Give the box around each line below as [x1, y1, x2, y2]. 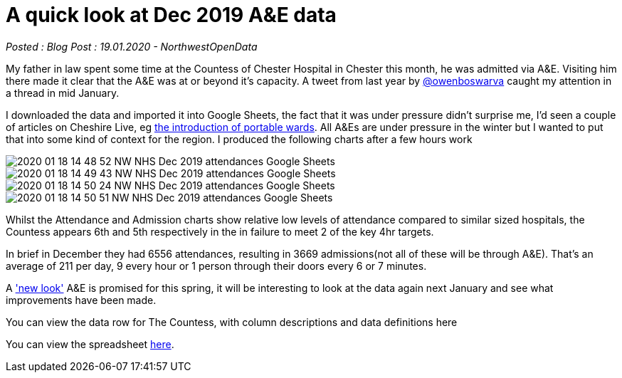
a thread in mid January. [6, 86, 120, 99]
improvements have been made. [6, 293, 157, 306]
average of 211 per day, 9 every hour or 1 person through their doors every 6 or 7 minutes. [6, 259, 427, 272]
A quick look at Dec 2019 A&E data [6, 3, 337, 27]
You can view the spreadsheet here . [6, 337, 174, 350]
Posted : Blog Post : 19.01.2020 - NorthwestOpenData [6, 40, 258, 53]
